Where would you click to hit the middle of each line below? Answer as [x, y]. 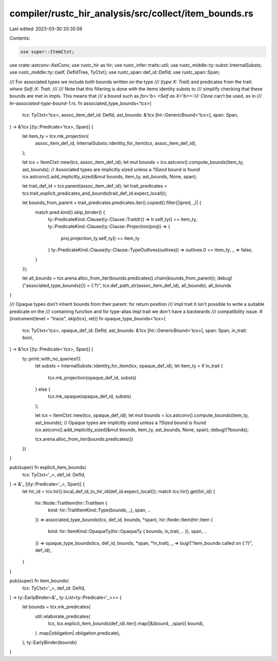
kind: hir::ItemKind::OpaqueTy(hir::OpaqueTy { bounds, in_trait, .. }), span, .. [127, 531]
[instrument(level [27, 319]
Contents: [20, 38]
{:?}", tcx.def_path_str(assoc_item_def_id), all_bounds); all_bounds [161, 285]
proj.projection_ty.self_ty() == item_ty [100, 238]
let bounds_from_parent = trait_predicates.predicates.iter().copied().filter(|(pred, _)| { [112, 203]
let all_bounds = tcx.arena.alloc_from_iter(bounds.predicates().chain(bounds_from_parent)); [119, 278]
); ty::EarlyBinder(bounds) [50, 642]
